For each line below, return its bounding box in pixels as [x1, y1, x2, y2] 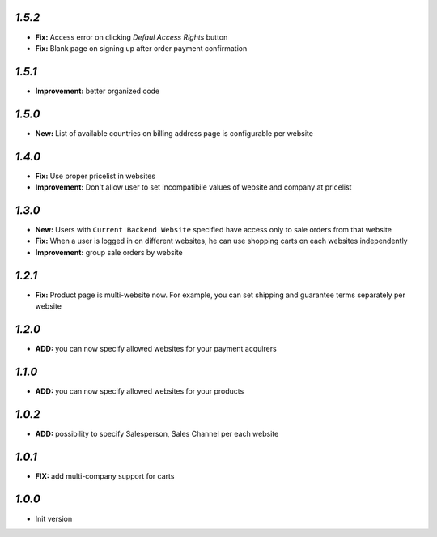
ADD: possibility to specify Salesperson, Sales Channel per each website [35, 428, 279, 438]
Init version [35, 514, 73, 523]
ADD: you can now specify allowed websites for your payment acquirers [35, 343, 277, 353]
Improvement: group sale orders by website [35, 247, 184, 257]
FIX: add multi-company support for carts [35, 471, 175, 481]
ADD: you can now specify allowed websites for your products [35, 386, 244, 396]
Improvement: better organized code [35, 86, 160, 96]
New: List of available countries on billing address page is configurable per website [35, 128, 313, 138]
